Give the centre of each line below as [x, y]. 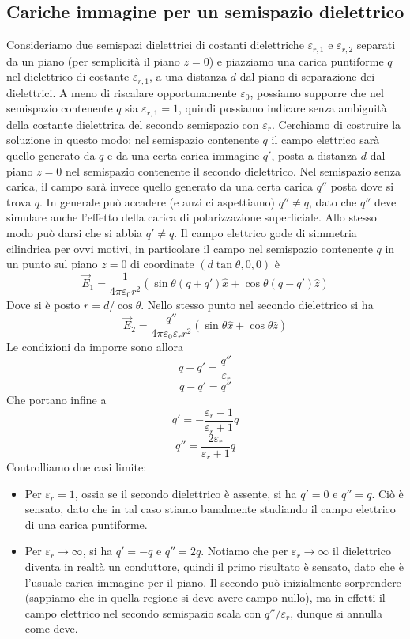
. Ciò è [387, 493]
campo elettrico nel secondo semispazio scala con [143, 613]
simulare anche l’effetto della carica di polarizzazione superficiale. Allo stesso [192, 217]
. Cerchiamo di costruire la [336, 124]
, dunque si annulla [336, 613]
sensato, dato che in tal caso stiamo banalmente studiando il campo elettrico [210, 509]
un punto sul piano [52, 264]
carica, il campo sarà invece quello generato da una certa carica [160, 186]
